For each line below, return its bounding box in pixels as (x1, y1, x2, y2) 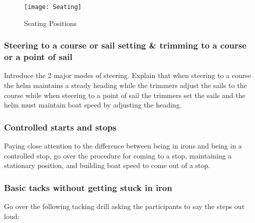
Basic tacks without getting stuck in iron (4, 181, 172, 193)
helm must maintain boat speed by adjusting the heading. (4, 99, 182, 110)
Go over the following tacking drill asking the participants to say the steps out (4, 200, 245, 211)
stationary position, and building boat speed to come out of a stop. (4, 160, 210, 170)
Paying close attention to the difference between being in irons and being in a (4, 140, 242, 150)
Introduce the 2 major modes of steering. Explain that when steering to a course (4, 70, 251, 80)
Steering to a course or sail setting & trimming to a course (4, 39, 246, 51)
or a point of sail (4, 50, 73, 63)
